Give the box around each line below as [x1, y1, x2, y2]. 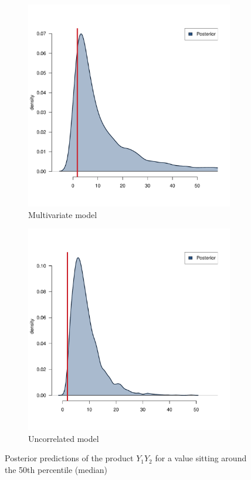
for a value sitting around [155, 452, 247, 464]
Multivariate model [28, 208, 97, 220]
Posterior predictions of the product [5, 452, 134, 464]
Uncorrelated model [28, 432, 99, 444]
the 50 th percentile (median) [5, 463, 108, 475]
